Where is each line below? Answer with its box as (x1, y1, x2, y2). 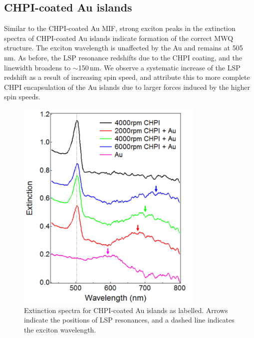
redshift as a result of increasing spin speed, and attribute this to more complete (4, 72, 250, 82)
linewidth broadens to (4, 62, 71, 72)
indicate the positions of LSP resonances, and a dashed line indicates (24, 315, 235, 325)
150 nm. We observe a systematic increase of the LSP (78, 62, 241, 72)
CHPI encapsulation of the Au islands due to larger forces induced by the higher (4, 81, 251, 92)
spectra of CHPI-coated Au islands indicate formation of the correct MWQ (4, 32, 234, 43)
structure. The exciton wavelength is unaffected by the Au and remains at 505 (4, 42, 243, 53)
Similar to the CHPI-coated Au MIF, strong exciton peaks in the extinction (4, 23, 236, 33)
